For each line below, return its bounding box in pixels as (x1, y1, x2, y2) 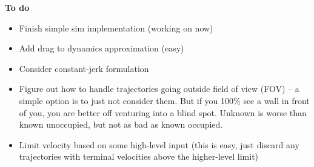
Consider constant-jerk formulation (19, 62, 149, 74)
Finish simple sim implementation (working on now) (19, 21, 213, 34)
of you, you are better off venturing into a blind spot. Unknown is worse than (19, 106, 307, 119)
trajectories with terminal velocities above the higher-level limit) (19, 150, 259, 163)
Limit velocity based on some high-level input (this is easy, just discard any (19, 138, 299, 151)
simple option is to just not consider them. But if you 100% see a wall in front (19, 94, 310, 106)
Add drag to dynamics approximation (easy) (19, 42, 184, 54)
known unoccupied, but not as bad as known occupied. (19, 118, 223, 131)
